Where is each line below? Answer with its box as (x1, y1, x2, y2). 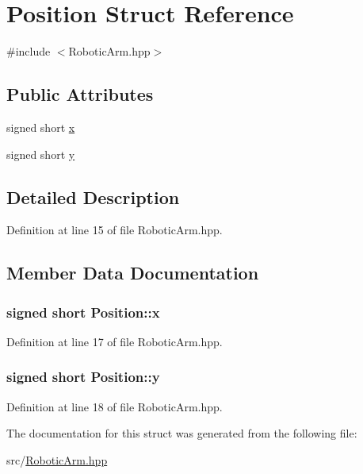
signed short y (6, 145, 75, 162)
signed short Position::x (6, 302, 160, 322)
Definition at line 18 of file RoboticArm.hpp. (6, 398, 223, 414)
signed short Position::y (6, 367, 160, 387)
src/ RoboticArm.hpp (6, 451, 108, 468)
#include (6, 43, 51, 60)
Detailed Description (6, 184, 180, 209)
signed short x (6, 118, 75, 135)
